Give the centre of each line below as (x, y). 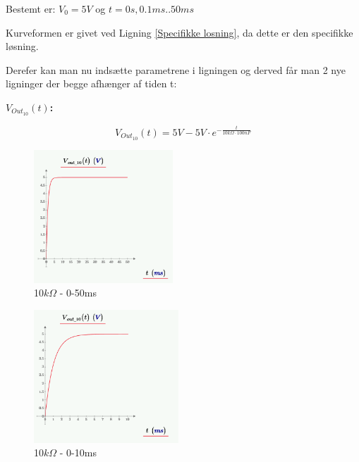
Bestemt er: (31, 8)
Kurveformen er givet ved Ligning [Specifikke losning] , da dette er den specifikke (179, 32)
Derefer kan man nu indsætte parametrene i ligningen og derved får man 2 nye (176, 69)
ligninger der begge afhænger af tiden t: (91, 83)
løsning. (22, 46)
